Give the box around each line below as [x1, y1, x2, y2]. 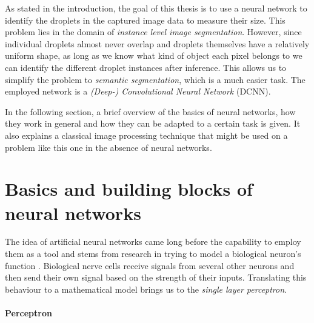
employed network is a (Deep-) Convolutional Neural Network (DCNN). [5, 85, 271, 98]
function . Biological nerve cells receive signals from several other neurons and [5, 259, 295, 271]
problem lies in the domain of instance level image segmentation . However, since [5, 25, 302, 38]
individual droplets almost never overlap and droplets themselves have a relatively [5, 37, 310, 50]
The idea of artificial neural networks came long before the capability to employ [5, 235, 301, 248]
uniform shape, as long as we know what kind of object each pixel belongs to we [5, 49, 302, 62]
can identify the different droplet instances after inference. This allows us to [5, 61, 287, 73]
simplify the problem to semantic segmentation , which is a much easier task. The [5, 73, 306, 85]
